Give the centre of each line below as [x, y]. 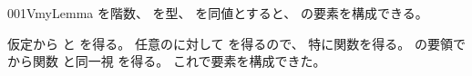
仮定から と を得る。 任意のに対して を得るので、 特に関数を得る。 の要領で [236, 43]
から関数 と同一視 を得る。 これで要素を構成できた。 [167, 61]
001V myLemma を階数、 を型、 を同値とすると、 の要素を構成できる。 [218, 13]
